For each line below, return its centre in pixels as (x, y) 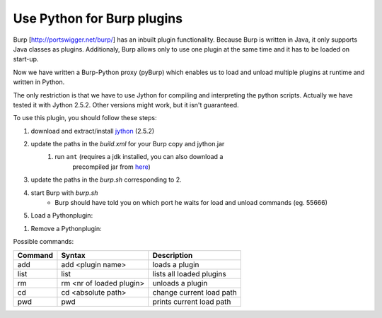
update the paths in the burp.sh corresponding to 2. (106, 179)
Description (173, 255)
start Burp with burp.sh (64, 193)
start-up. (26, 59)
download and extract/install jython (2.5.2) (93, 131)
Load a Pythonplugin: (62, 216)
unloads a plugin (180, 283)
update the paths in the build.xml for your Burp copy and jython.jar (128, 144)
